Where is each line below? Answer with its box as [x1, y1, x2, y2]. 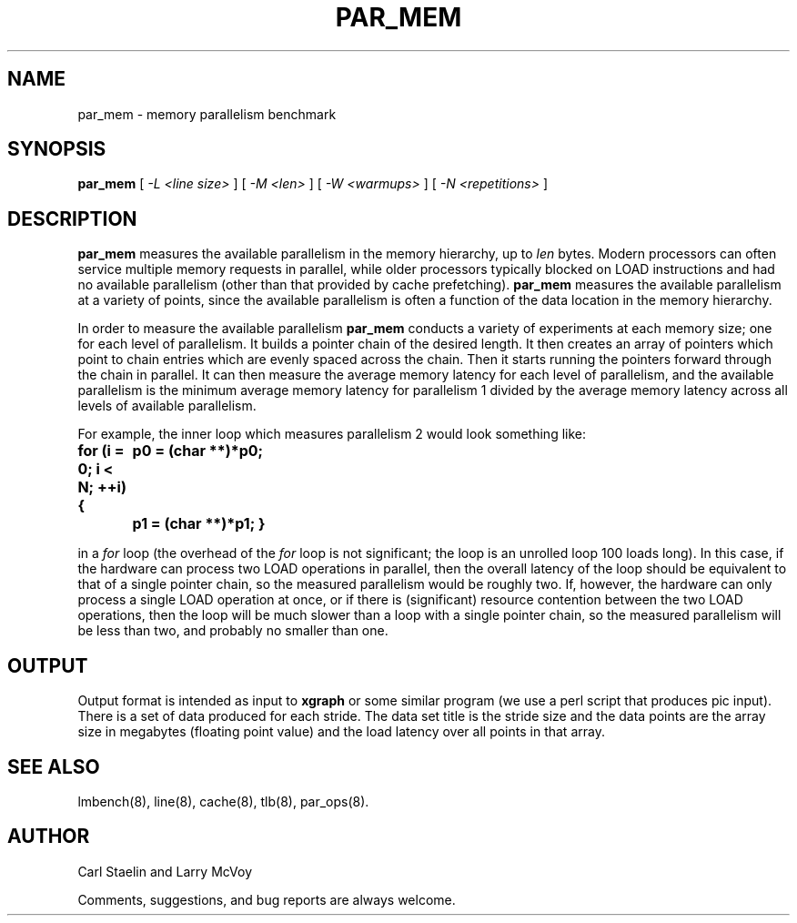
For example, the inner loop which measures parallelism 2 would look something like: [77, 426, 586, 442]
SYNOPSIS [7, 137, 106, 161]
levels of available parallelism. [77, 398, 257, 414]
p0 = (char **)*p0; [132, 441, 264, 461]
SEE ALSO [7, 755, 100, 778]
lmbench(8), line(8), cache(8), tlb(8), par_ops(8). [77, 793, 369, 809]
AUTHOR [7, 825, 90, 848]
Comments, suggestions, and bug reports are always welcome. [77, 891, 456, 908]
